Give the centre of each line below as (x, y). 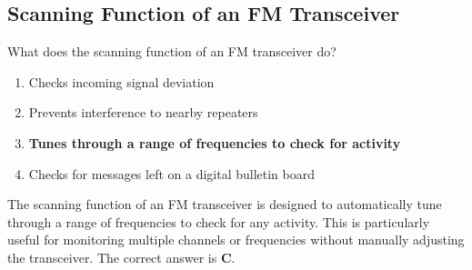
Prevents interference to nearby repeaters (143, 112)
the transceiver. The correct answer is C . (121, 257)
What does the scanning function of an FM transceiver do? (172, 51)
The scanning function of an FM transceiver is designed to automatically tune (225, 204)
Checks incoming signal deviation (121, 81)
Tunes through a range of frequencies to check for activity (215, 142)
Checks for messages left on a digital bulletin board (172, 173)
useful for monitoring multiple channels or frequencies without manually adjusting (236, 240)
